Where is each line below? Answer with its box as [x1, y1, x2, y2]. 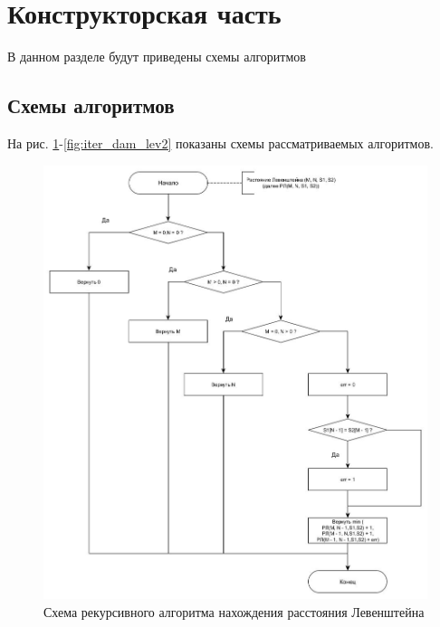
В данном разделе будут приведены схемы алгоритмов [7, 47, 306, 66]
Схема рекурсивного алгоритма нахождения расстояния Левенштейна [43, 602, 425, 621]
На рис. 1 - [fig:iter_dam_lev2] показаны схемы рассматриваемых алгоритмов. [7, 133, 434, 152]
